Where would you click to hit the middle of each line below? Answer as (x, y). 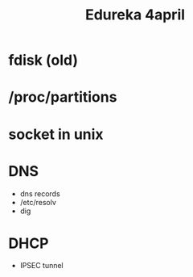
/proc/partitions (63, 97)
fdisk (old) (43, 60)
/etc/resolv (38, 202)
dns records (40, 193)
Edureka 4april (135, 15)
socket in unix (56, 134)
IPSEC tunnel (42, 266)
